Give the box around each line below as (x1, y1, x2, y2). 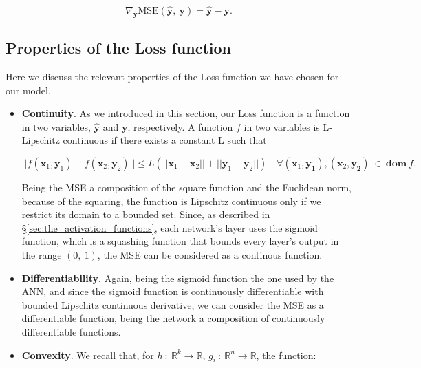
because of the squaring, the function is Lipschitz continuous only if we (21, 193, 321, 208)
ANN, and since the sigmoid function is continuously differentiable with (21, 284, 324, 299)
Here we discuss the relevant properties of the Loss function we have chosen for (6, 69, 339, 83)
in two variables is (244, 119, 320, 133)
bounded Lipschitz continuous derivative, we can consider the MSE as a (21, 297, 324, 312)
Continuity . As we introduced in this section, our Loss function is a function (21, 106, 350, 120)
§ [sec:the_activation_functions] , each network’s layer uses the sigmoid (21, 220, 318, 235)
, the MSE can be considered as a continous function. (97, 247, 323, 261)
